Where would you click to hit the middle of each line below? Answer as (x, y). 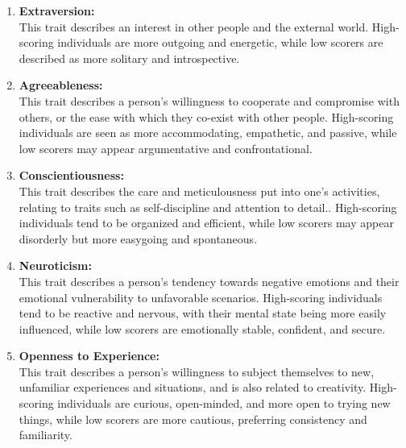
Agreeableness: (61, 85)
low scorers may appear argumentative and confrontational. (166, 148)
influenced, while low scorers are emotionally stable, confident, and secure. (202, 328)
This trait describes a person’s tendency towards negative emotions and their (209, 281)
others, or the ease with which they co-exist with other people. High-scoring (206, 116)
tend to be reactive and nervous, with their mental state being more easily (203, 313)
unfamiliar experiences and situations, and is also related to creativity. (193, 387)
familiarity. (46, 435)
